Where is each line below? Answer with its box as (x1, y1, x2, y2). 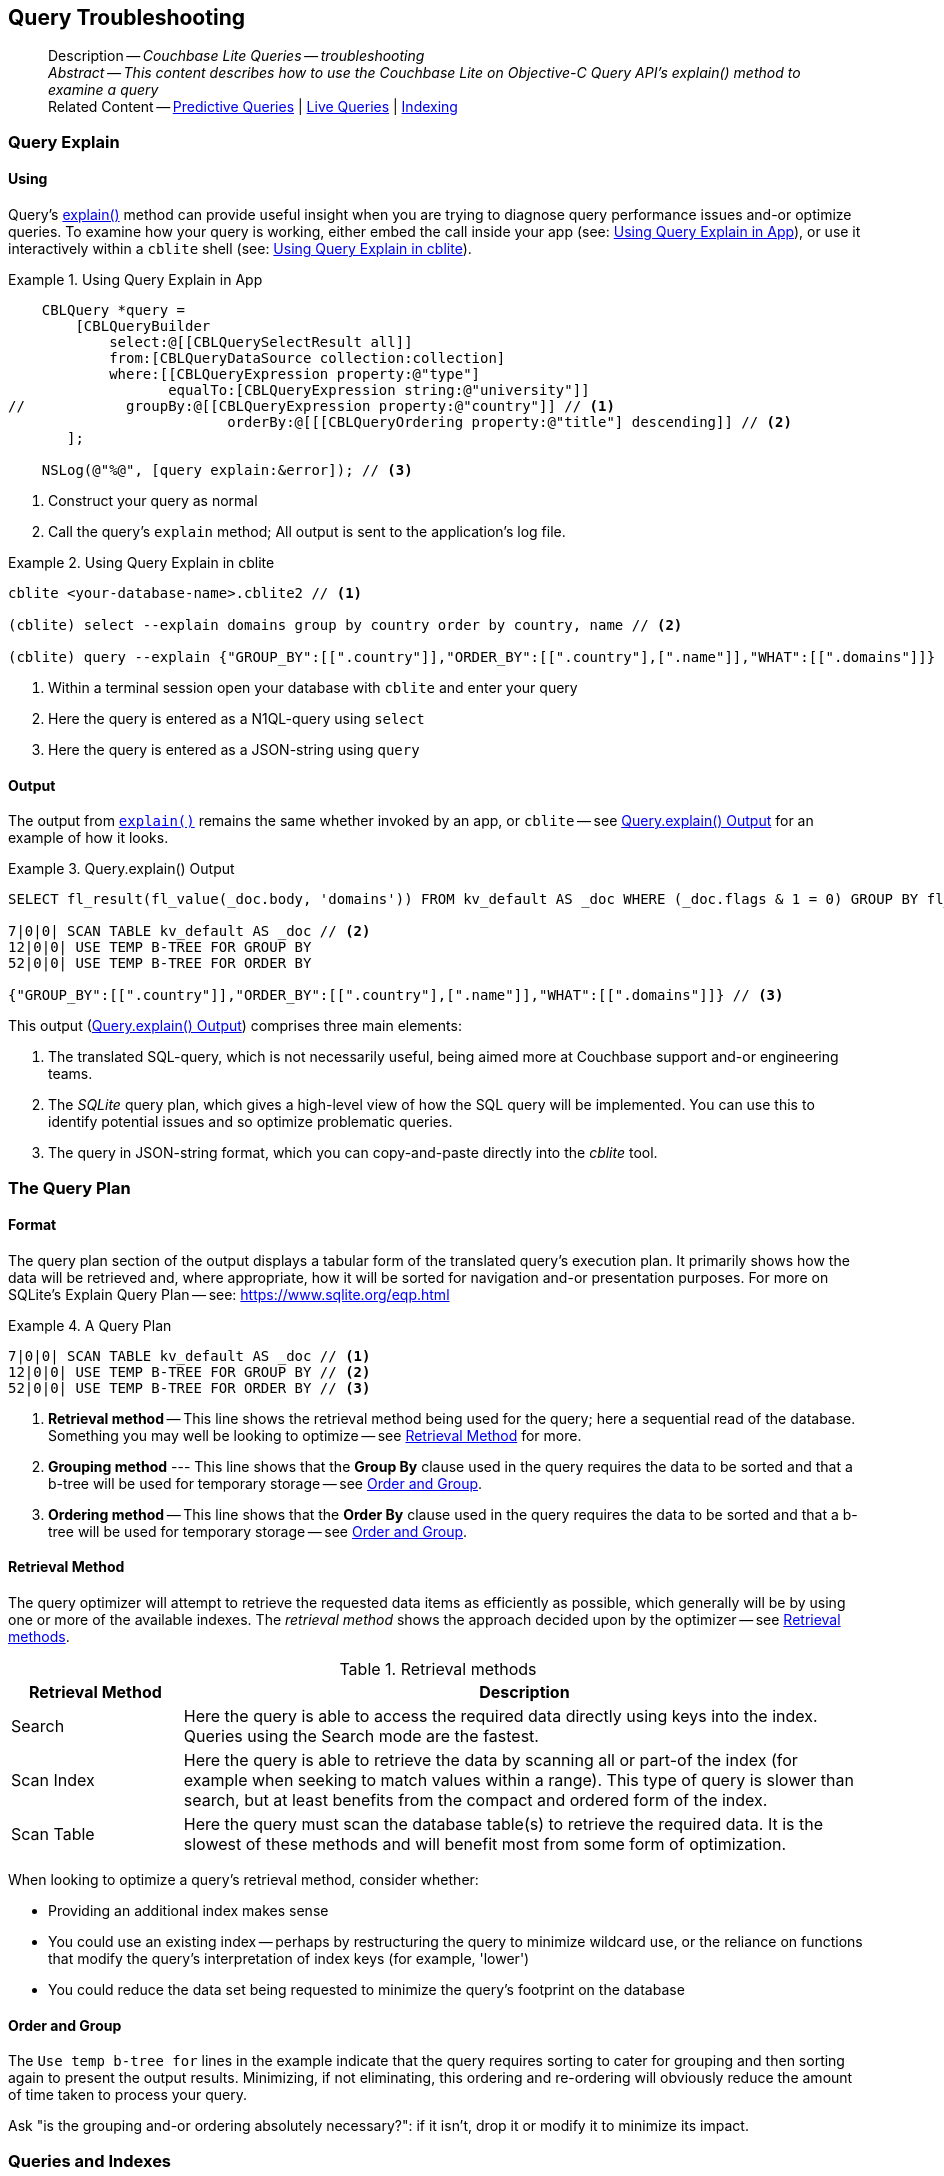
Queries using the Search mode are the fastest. (183, 1726, 539, 1747)
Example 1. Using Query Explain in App (8, 271, 263, 289)
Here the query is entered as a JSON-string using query (48, 741, 420, 759)
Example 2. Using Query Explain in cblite (8, 554, 275, 572)
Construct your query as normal (48, 492, 258, 510)
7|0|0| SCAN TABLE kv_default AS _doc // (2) (8, 923, 371, 940)
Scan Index (11, 1770, 95, 1791)
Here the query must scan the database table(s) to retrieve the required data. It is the (183, 1814, 824, 1835)
